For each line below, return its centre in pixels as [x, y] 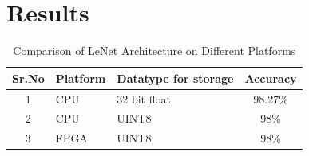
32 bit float [144, 98]
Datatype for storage [175, 78]
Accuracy [271, 78]
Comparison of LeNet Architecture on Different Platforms [154, 51]
